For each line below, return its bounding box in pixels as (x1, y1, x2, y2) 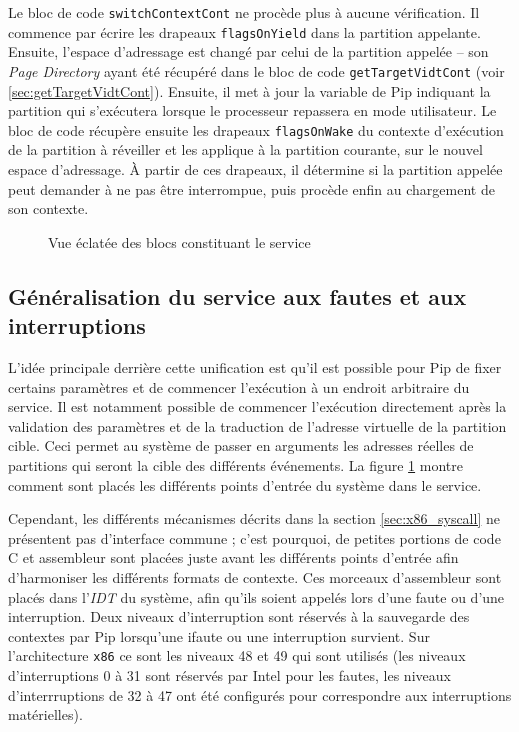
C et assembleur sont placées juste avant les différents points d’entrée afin (8, 547, 459, 568)
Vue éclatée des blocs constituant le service (48, 231, 311, 252)
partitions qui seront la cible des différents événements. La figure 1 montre (8, 454, 463, 475)
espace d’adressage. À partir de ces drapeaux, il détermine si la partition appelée (8, 159, 503, 179)
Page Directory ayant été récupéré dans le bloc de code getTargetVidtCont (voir (8, 60, 505, 81)
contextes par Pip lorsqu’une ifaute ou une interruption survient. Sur (8, 625, 430, 646)
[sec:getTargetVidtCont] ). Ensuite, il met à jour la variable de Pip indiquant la (8, 80, 491, 101)
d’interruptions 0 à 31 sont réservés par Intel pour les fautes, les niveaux (8, 664, 451, 685)
